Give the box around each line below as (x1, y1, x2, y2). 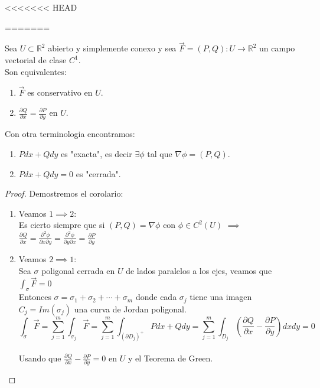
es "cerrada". (76, 167, 121, 180)
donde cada (135, 291, 177, 303)
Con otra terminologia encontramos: (5, 128, 135, 140)
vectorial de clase (5, 54, 67, 66)
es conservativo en (27, 86, 93, 99)
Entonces (18, 291, 51, 303)
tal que (147, 147, 172, 159)
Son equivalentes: (5, 65, 67, 77)
